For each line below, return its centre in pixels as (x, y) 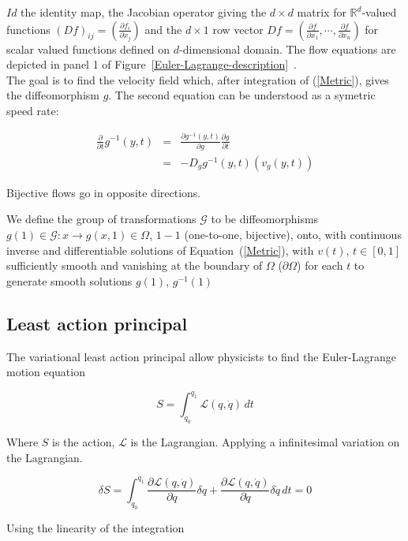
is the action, (84, 442)
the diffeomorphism (53, 95)
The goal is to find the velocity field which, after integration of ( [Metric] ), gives (198, 79)
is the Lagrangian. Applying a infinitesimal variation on (265, 442)
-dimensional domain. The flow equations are (288, 49)
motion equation (46, 372)
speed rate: (33, 110)
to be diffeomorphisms (265, 219)
